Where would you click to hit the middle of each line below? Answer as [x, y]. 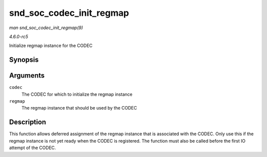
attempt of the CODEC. [33, 148]
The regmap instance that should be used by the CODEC [79, 108]
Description [28, 122]
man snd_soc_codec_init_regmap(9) [46, 28]
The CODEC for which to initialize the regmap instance [77, 94]
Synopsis [24, 60]
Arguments [27, 76]
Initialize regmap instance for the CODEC [51, 46]
